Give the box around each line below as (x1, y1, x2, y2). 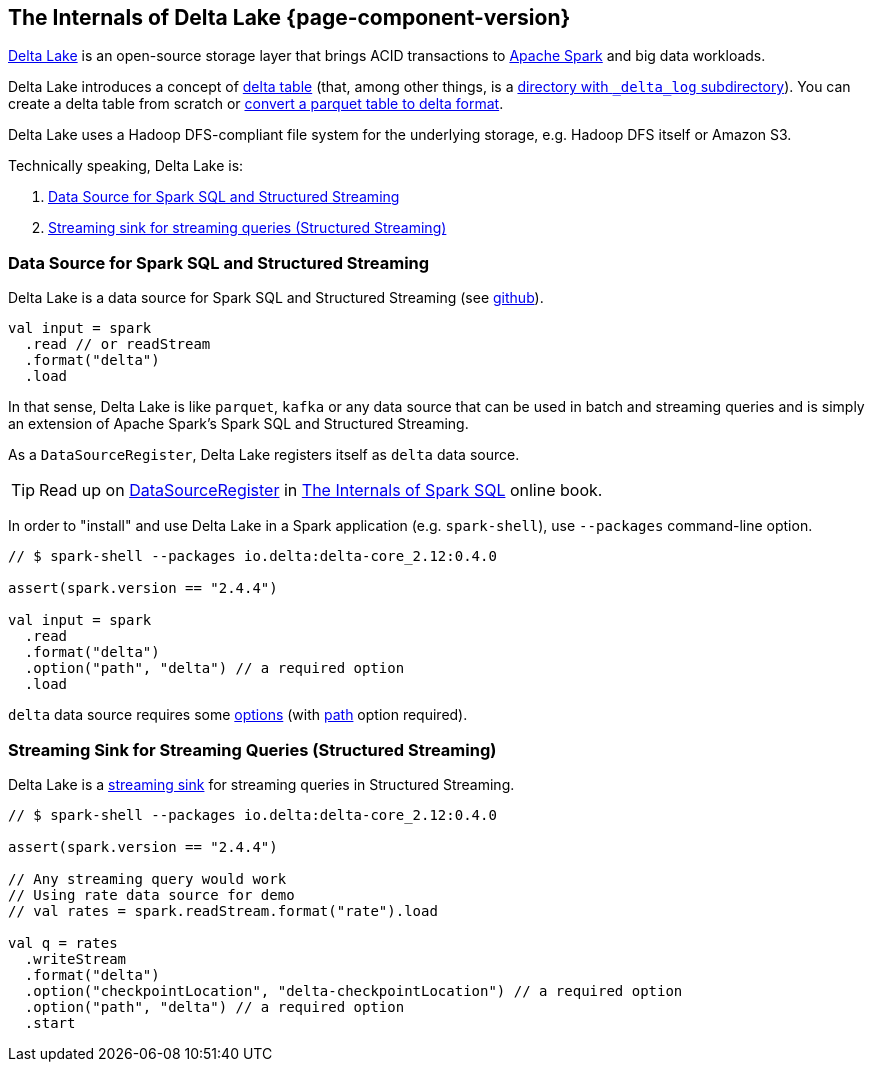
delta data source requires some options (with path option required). (8, 706, 468, 724)
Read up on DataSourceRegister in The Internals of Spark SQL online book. (39, 480, 603, 501)
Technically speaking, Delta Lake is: (8, 157, 244, 175)
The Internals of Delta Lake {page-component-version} (8, 5, 571, 30)
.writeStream (24, 950, 127, 967)
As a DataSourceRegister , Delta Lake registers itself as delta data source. (8, 446, 520, 464)
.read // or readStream (24, 336, 211, 353)
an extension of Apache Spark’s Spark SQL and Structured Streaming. (8, 415, 469, 433)
